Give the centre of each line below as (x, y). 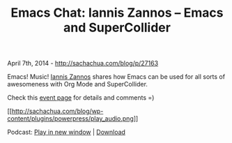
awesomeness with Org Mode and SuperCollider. (78, 84)
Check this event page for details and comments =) (81, 98)
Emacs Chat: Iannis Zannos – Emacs (117, 13)
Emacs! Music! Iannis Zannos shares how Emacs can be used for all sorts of (116, 77)
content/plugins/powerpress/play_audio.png (70, 119)
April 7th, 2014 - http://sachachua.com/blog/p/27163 (83, 63)
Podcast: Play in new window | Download (66, 132)
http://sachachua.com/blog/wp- (57, 111)
